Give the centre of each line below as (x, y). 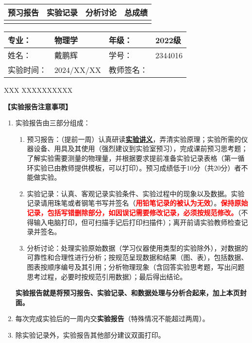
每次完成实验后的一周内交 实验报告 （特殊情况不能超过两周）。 (112, 318)
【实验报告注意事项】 (38, 106)
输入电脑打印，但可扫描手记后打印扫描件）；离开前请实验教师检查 (137, 222)
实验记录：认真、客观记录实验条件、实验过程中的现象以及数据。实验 (136, 193)
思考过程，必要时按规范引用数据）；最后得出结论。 (107, 276)
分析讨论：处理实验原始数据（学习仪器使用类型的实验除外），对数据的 (137, 248)
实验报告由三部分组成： (53, 123)
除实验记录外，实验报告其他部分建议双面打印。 (90, 334)
